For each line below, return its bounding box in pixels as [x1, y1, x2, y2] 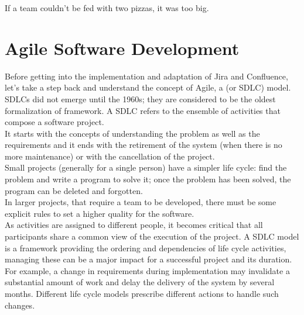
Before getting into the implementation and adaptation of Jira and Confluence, [5, 70, 288, 82]
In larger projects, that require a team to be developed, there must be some [5, 196, 276, 208]
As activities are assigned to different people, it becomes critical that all [5, 219, 263, 231]
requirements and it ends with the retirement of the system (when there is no [5, 139, 282, 151]
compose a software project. [5, 116, 104, 128]
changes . [5, 299, 35, 311]
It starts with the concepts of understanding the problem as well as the [5, 127, 260, 139]
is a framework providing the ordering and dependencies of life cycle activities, [5, 241, 286, 254]
